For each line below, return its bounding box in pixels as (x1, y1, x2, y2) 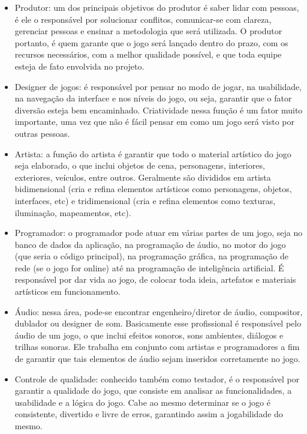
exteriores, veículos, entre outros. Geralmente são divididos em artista (14, 170, 271, 183)
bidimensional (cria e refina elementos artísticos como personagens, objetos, (14, 182, 292, 195)
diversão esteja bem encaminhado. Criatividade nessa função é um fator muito (14, 103, 303, 116)
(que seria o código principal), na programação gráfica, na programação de (14, 250, 288, 262)
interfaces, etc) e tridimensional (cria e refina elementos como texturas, (14, 194, 276, 206)
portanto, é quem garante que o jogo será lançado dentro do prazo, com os (14, 36, 288, 49)
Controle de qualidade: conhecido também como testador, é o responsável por (14, 372, 300, 385)
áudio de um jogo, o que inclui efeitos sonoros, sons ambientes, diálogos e (14, 328, 284, 341)
